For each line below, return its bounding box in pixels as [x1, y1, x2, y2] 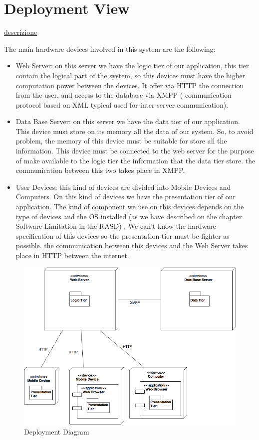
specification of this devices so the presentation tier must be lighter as [15, 230, 230, 241]
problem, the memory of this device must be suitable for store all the [15, 136, 227, 146]
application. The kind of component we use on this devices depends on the [15, 201, 244, 212]
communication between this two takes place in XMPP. [15, 165, 185, 175]
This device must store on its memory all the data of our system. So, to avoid [15, 126, 254, 136]
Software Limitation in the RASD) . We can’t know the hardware [15, 221, 217, 231]
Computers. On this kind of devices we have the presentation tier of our [15, 191, 236, 202]
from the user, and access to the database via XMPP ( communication [15, 90, 232, 100]
